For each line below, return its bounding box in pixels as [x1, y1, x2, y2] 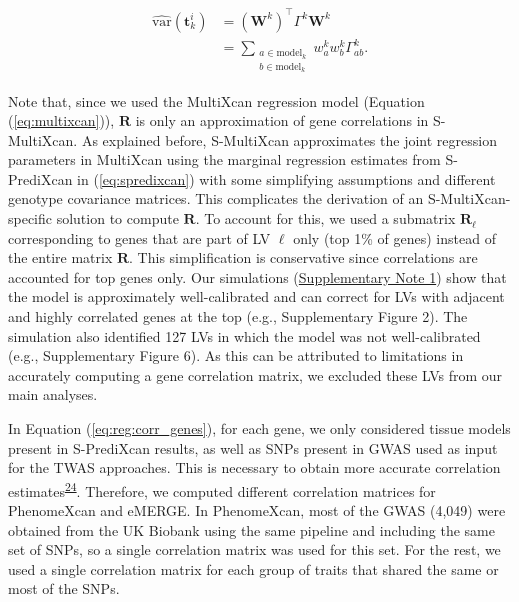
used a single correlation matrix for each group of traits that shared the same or [8, 558, 499, 579]
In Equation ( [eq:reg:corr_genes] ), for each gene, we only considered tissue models [8, 418, 511, 438]
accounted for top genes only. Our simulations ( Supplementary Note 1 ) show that [8, 266, 507, 287]
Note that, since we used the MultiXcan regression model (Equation [8, 90, 425, 111]
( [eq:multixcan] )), [8, 110, 115, 131]
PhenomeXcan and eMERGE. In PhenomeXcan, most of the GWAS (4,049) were [8, 500, 506, 521]
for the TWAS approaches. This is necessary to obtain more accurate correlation [8, 457, 501, 478]
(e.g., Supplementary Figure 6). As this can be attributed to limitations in [8, 345, 464, 366]
